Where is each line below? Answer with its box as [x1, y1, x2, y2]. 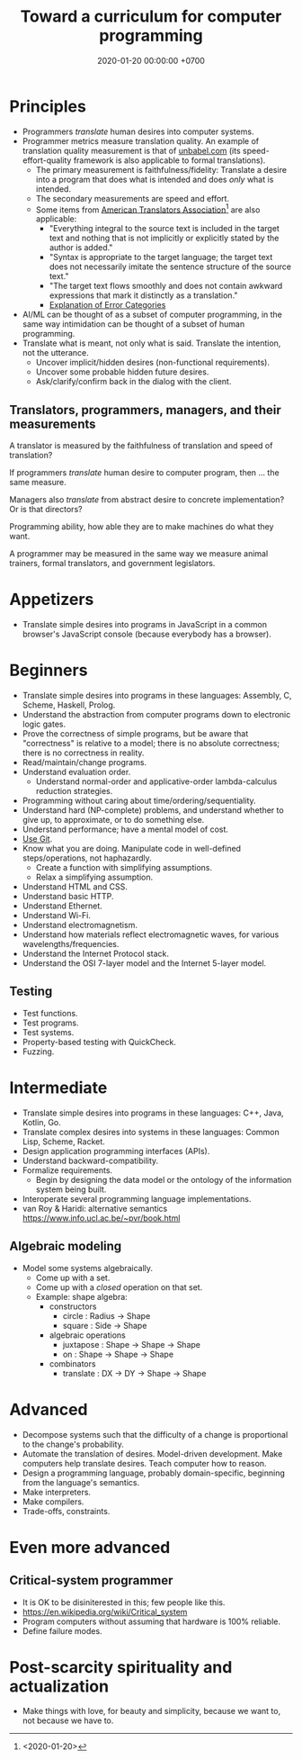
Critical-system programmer [9, 1573, 173, 1588]
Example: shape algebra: [35, 1291, 128, 1302]
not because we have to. [22, 1715, 114, 1726]
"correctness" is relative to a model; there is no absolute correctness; [22, 738, 280, 749]
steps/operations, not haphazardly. [22, 853, 153, 863]
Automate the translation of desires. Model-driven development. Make [22, 1448, 283, 1459]
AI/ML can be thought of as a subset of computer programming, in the [22, 309, 283, 320]
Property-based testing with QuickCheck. [22, 1036, 177, 1047]
